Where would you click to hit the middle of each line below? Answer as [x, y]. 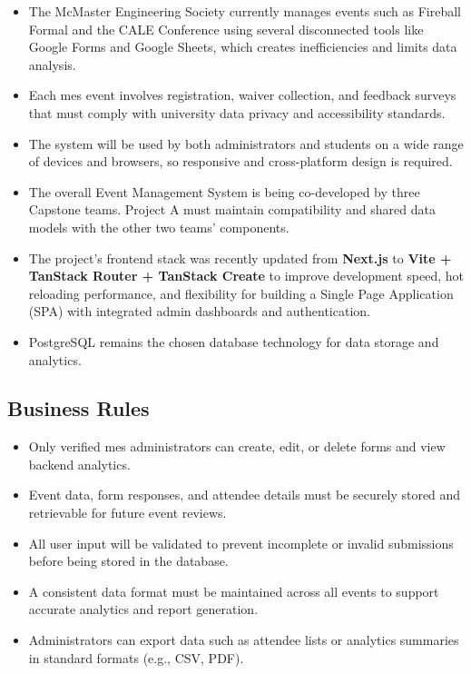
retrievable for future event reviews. [128, 513]
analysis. [52, 64]
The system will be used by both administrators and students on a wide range [246, 143]
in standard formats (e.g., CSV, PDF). [136, 657]
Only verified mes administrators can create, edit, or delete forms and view [237, 446]
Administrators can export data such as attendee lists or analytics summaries [244, 640]
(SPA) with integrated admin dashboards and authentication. [199, 311]
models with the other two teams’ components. [159, 227]
